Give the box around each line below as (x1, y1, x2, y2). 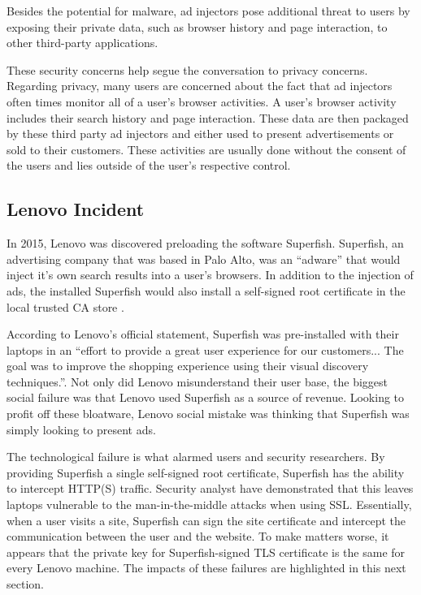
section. (7, 576, 44, 593)
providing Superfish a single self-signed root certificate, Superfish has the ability (7, 463, 405, 481)
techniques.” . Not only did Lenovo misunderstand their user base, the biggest (7, 373, 388, 390)
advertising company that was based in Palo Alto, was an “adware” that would (7, 250, 401, 267)
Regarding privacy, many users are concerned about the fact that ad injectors (7, 77, 393, 94)
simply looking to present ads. (7, 420, 156, 438)
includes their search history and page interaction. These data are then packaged (7, 109, 409, 126)
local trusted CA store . (7, 298, 124, 315)
